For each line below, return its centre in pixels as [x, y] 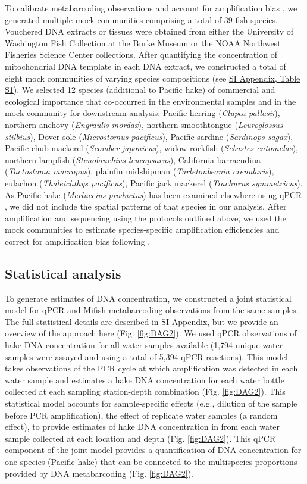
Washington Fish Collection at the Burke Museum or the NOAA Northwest [143, 43]
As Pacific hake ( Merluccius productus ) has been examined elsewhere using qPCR [153, 194]
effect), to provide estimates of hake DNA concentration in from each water [142, 427]
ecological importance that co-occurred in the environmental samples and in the [151, 101]
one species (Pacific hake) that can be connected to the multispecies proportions [151, 461]
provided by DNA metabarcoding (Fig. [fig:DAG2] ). [99, 473]
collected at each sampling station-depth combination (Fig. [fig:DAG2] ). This [145, 391]
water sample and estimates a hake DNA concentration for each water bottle [145, 380]
